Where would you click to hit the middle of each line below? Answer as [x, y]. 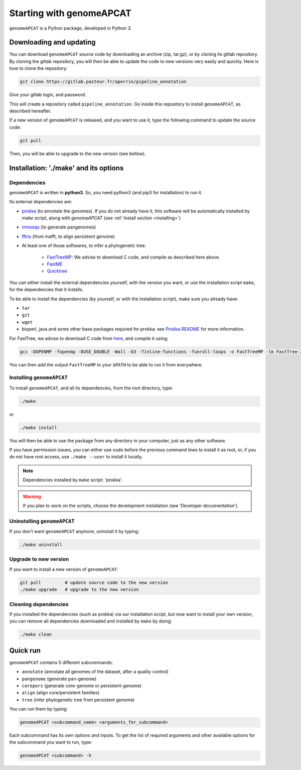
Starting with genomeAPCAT [70, 13]
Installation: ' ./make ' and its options [66, 168]
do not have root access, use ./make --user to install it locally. [76, 457]
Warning [32, 496]
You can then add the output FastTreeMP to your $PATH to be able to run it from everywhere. [106, 364]
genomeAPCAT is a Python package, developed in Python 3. [71, 28]
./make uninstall [41, 545]
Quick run [25, 650]
